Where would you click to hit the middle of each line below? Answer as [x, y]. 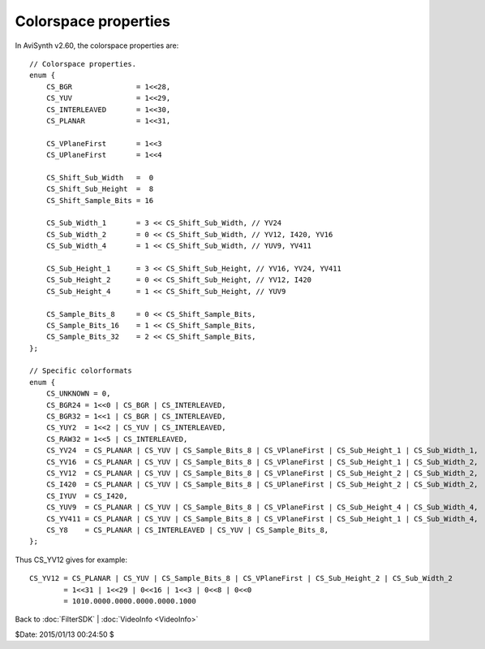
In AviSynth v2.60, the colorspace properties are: [97, 45]
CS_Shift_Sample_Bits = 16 [100, 200]
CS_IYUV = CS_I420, [87, 496]
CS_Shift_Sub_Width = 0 [100, 177]
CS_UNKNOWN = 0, [78, 394]
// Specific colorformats [81, 371]
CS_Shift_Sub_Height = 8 [100, 189]
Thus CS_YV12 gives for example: [71, 560]
